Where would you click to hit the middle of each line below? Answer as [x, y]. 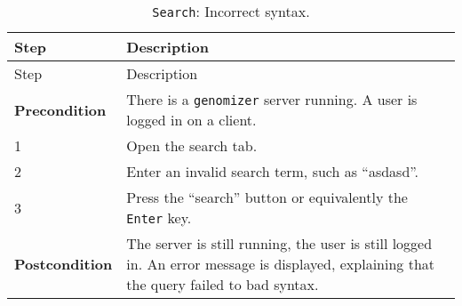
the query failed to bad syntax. [223, 284]
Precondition [60, 109]
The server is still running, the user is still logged [279, 243]
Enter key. [159, 217]
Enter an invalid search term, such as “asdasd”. [273, 171]
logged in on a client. [191, 120]
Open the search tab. [192, 145]
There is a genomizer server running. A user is [272, 99]
